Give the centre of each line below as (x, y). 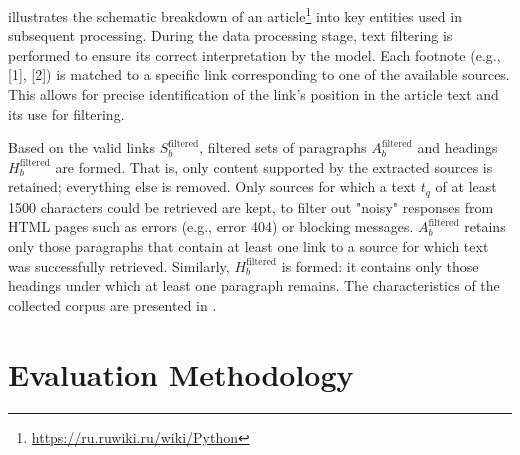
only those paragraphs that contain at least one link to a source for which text (248, 246)
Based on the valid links (81, 147)
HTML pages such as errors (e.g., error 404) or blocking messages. (211, 226)
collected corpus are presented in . (112, 304)
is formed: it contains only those (380, 265)
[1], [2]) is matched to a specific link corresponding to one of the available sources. (259, 74)
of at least (466, 186)
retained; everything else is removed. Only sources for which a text (212, 186)
